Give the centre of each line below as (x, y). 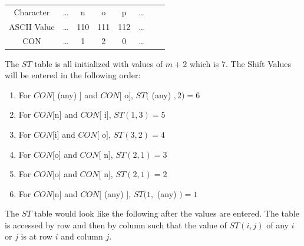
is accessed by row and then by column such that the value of (116, 225)
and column (82, 236)
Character (32, 11)
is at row (37, 236)
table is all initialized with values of (99, 63)
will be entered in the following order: (73, 75)
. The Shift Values (258, 63)
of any (277, 225)
